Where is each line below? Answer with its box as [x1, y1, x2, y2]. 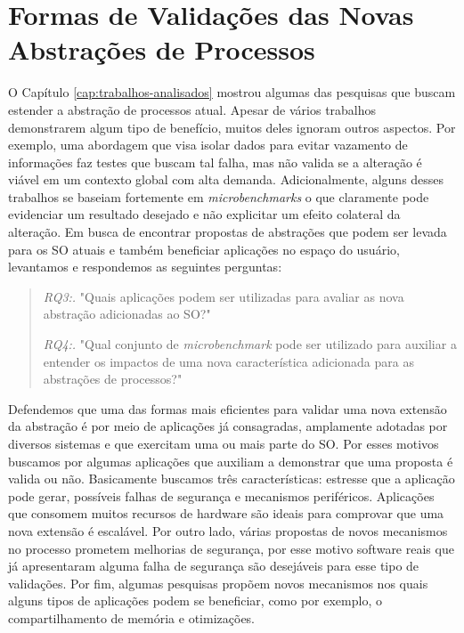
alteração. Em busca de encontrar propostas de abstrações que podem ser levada [8, 223, 447, 241]
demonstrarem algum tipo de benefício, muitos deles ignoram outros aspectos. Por [8, 118, 456, 136]
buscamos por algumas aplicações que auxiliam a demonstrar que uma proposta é [8, 451, 453, 470]
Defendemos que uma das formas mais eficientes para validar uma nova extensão [8, 399, 447, 418]
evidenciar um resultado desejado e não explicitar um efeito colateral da [8, 205, 401, 223]
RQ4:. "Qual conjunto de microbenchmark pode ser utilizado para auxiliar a [43, 335, 457, 353]
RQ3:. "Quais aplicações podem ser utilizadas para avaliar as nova [43, 287, 404, 305]
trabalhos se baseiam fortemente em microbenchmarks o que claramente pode [8, 187, 429, 206]
